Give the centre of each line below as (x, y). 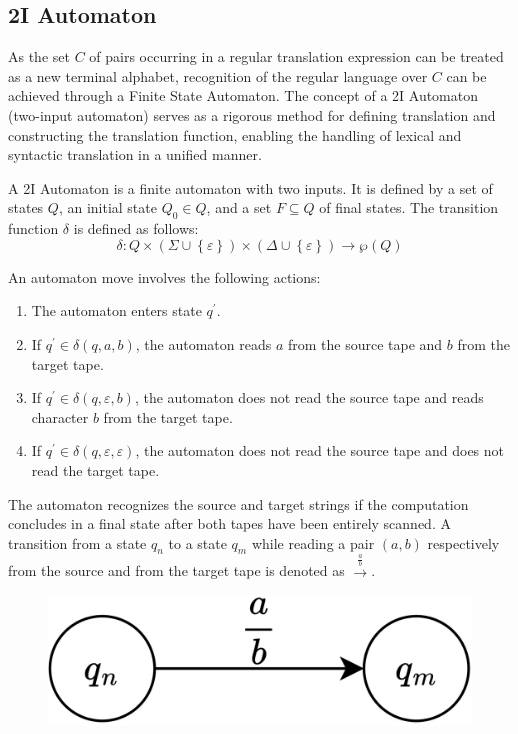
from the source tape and (365, 343)
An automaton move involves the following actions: (164, 276)
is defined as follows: (136, 228)
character (60, 416)
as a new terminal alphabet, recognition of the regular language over (218, 75)
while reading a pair (313, 542)
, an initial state (107, 207)
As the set (39, 56)
